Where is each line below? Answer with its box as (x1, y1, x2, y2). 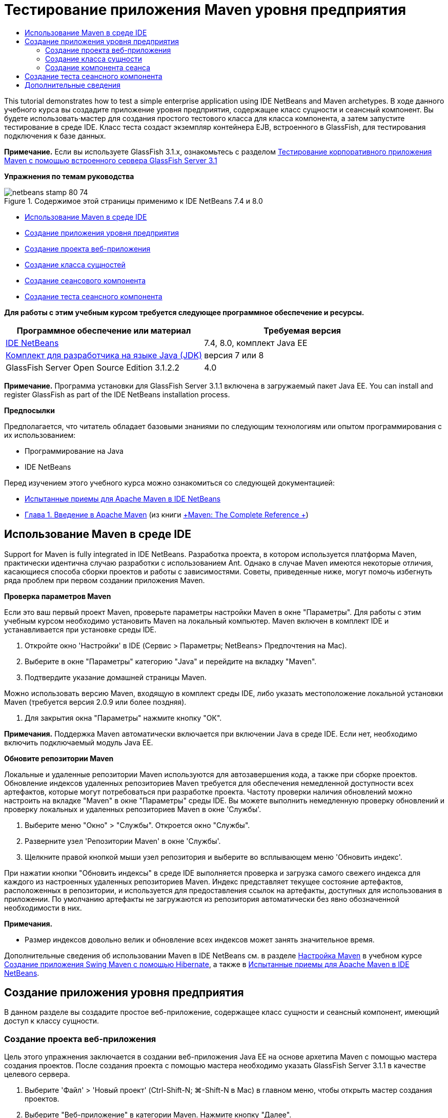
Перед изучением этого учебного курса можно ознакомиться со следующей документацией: (4, 478, 335, 487)
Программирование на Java (25, 446, 124, 455)
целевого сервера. (4, 1070, 70, 1079)
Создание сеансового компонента (25, 276, 146, 285)
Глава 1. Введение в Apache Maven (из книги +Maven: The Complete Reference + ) (25, 510, 309, 519)
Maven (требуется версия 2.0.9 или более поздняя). (4, 697, 187, 706)
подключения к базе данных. (4, 131, 106, 140)
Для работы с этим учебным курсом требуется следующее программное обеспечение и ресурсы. (4, 307, 364, 317)
